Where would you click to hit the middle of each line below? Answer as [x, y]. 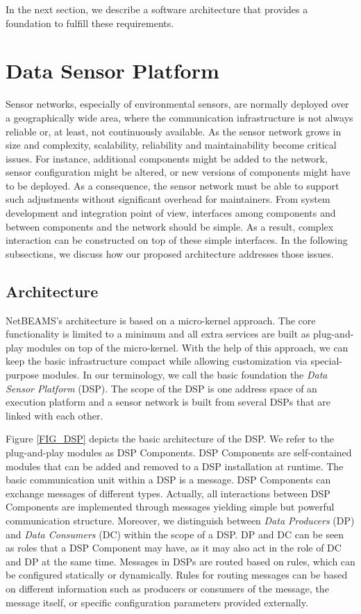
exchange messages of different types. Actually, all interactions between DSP [168, 493]
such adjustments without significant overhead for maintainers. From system [168, 199]
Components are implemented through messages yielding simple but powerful [170, 507]
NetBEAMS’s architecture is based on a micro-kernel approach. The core [161, 320]
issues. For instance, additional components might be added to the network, [167, 158]
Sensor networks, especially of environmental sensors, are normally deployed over [177, 104]
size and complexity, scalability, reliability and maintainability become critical [171, 145]
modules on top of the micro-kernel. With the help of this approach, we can [187, 347]
